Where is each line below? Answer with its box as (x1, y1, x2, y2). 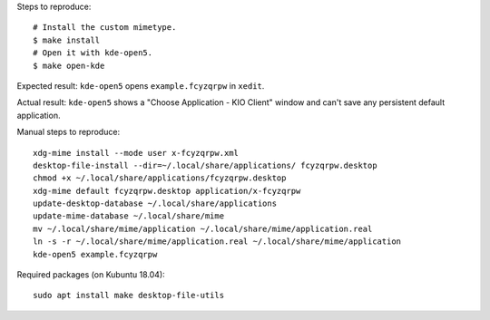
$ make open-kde (33, 60, 105, 71)
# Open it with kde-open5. (33, 48, 153, 58)
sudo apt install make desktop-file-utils (33, 290, 225, 301)
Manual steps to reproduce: (16, 127, 121, 138)
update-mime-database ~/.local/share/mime (33, 211, 225, 221)
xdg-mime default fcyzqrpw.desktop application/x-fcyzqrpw (33, 186, 301, 196)
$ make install (33, 34, 101, 45)
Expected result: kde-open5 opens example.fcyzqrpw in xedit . (16, 80, 265, 91)
